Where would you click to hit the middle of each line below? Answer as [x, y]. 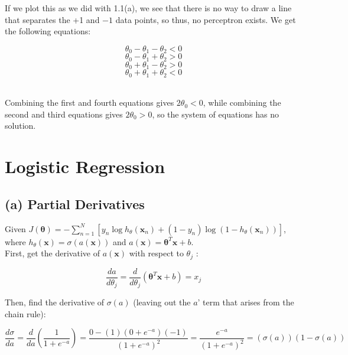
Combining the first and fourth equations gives [90, 102]
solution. [20, 126]
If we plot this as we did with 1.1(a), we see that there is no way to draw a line [148, 8]
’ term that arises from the [246, 302]
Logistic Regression [85, 166]
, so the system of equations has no [216, 114]
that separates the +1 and [52, 19]
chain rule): [25, 313]
